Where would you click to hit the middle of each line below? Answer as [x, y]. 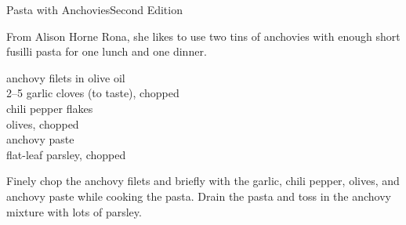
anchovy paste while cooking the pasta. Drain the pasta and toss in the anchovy [199, 196]
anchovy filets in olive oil [66, 77]
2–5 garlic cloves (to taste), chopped [93, 93]
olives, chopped [43, 123]
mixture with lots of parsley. [74, 211]
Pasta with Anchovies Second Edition [94, 9]
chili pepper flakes [50, 108]
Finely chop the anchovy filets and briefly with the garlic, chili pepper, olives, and [203, 181]
